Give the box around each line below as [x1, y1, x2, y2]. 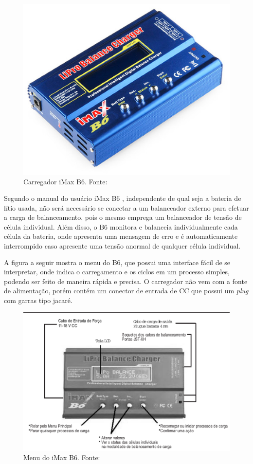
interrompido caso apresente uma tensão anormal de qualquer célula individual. [4, 241, 241, 251]
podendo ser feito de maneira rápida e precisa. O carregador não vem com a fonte [4, 276, 248, 286]
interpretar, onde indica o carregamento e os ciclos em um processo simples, [4, 267, 230, 277]
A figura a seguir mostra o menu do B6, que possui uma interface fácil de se [4, 257, 231, 267]
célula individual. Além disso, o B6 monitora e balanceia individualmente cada [4, 221, 238, 232]
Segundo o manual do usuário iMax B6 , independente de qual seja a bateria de [4, 193, 241, 203]
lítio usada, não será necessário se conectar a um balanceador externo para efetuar [4, 202, 249, 213]
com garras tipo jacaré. [4, 295, 72, 305]
